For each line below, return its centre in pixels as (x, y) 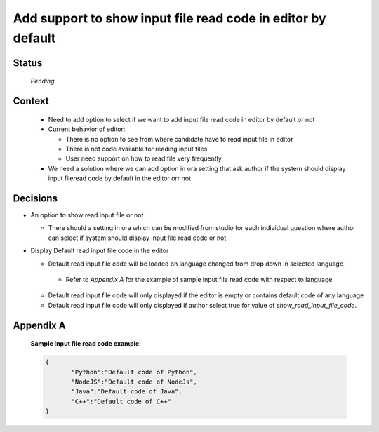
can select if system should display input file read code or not (137, 238)
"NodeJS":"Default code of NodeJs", (134, 382)
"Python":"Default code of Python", (134, 372)
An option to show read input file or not (87, 215)
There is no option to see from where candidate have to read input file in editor (179, 139)
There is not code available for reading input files (137, 149)
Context (31, 101)
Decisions (35, 198)
